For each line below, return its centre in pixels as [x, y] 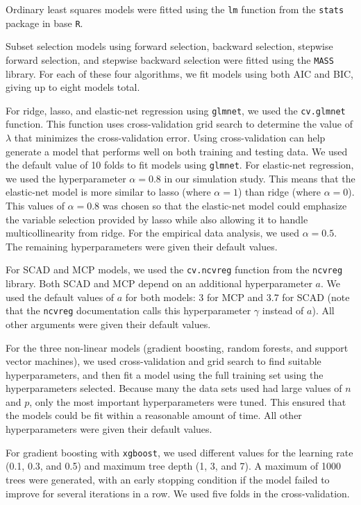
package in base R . [44, 23]
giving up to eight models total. [73, 87]
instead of [283, 310]
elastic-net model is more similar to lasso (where [108, 192]
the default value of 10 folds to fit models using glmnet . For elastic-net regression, [180, 165]
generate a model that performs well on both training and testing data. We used [177, 151]
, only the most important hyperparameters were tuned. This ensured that [188, 401]
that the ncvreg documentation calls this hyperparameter [128, 310]
